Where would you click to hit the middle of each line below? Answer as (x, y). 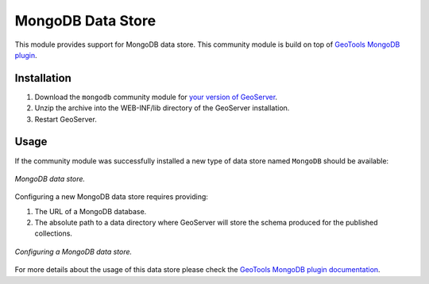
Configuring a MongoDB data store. (73, 251)
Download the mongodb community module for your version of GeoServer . (156, 97)
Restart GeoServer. (66, 119)
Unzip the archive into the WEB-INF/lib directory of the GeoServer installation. (162, 108)
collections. (54, 233)
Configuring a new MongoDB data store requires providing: (111, 197)
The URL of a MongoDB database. (91, 211)
